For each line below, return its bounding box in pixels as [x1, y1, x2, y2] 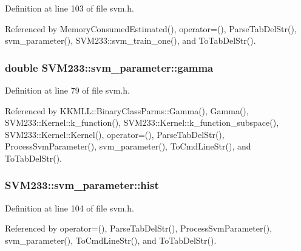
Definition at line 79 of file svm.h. [5, 84, 130, 96]
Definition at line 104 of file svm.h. [5, 201, 135, 214]
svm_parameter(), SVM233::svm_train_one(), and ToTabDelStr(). [5, 34, 256, 47]
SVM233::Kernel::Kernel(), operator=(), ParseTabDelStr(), [5, 128, 225, 140]
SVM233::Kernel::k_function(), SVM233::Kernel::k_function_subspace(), [5, 116, 279, 129]
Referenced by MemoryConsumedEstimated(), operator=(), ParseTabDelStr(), [5, 22, 297, 35]
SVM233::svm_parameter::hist [5, 177, 159, 193]
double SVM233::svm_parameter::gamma [5, 60, 214, 75]
